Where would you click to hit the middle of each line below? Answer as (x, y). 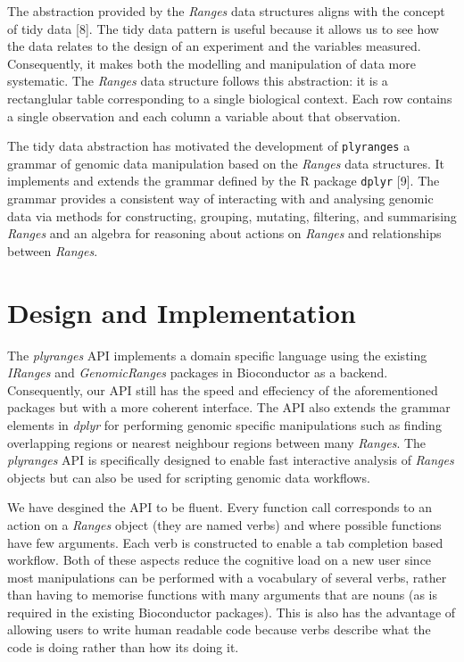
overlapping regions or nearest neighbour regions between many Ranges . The (217, 442)
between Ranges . (53, 250)
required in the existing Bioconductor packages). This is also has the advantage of (232, 612)
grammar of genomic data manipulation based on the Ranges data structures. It (226, 163)
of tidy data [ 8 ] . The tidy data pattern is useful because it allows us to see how (223, 28)
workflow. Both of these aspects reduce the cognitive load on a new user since (220, 560)
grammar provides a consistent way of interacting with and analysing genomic (220, 199)
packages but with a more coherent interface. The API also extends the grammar (229, 407)
